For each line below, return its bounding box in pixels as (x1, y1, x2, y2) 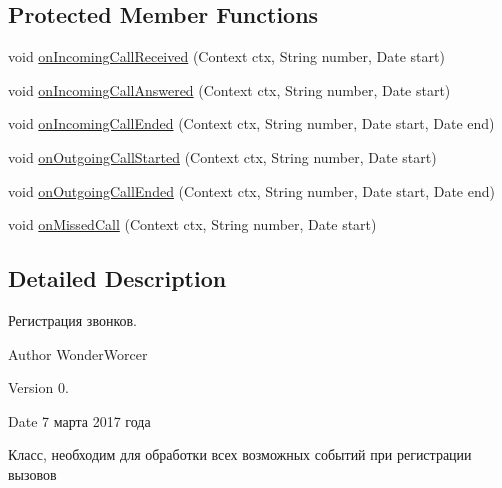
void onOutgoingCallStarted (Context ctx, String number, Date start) (8, 146, 437, 167)
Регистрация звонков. (8, 309, 137, 330)
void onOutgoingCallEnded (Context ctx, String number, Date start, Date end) (8, 180, 495, 201)
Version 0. (8, 377, 69, 398)
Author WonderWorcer (8, 343, 148, 364)
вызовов (8, 463, 57, 484)
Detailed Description (8, 263, 227, 294)
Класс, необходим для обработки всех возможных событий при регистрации (8, 444, 472, 465)
